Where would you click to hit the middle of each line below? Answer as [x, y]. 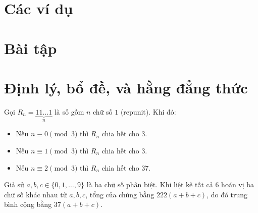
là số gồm [69, 111]
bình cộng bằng [28, 204]
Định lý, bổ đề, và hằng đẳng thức [126, 87]
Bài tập [31, 48]
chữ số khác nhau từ [36, 194]
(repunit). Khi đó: [148, 111]
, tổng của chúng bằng [120, 194]
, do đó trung [227, 194]
